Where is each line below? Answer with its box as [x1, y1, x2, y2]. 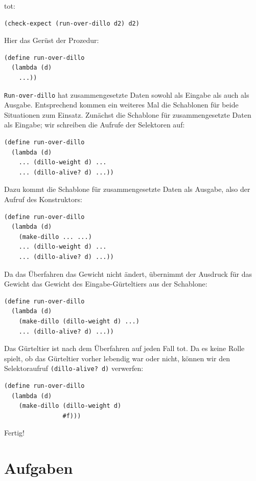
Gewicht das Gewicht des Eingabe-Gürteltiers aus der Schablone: [4, 278, 207, 289]
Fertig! [4, 427, 25, 438]
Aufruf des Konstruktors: [4, 193, 82, 204]
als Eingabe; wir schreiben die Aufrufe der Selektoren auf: [4, 119, 185, 130]
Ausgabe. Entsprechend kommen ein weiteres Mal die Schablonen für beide [4, 99, 239, 110]
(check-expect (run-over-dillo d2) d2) [4, 19, 139, 27]
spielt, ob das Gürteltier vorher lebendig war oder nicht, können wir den [4, 353, 230, 363]
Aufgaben [4, 457, 73, 478]
